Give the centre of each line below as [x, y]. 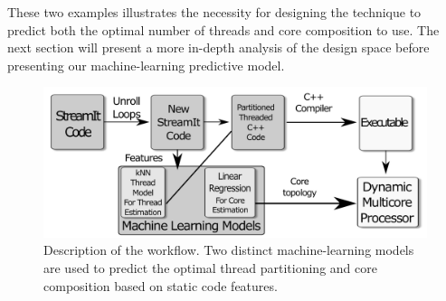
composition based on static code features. [161, 285]
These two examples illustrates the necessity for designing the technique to [214, 12]
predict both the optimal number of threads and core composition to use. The [223, 29]
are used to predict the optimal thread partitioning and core [210, 268]
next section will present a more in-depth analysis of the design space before [218, 47]
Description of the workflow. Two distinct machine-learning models [229, 250]
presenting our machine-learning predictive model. [146, 65]
